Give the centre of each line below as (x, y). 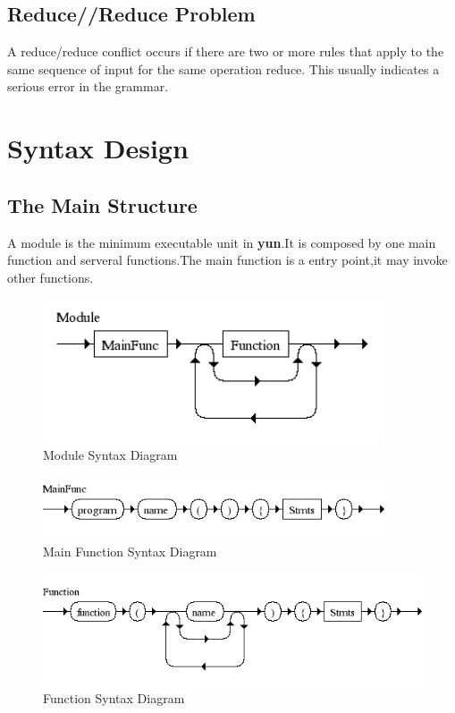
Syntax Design (98, 148)
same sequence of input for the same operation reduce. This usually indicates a (223, 68)
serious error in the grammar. (88, 86)
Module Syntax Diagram (110, 455)
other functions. (51, 277)
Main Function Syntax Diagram (130, 551)
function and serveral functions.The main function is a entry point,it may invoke (227, 260)
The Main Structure (102, 204)
